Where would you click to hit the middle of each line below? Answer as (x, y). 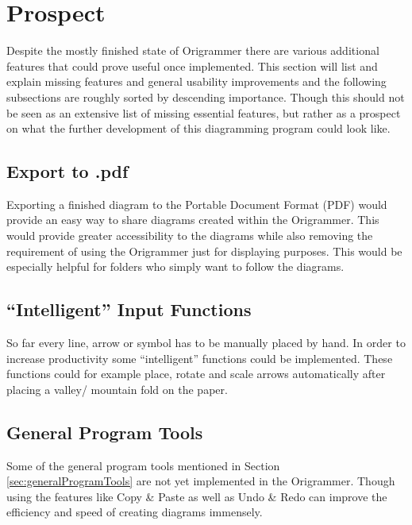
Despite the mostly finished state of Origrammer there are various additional (193, 50)
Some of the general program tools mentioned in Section (143, 465)
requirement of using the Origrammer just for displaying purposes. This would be (204, 251)
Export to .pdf (67, 171)
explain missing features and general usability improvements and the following (196, 81)
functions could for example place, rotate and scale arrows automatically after (196, 374)
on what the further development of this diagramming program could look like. (198, 128)
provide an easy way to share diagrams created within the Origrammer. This (193, 220)
